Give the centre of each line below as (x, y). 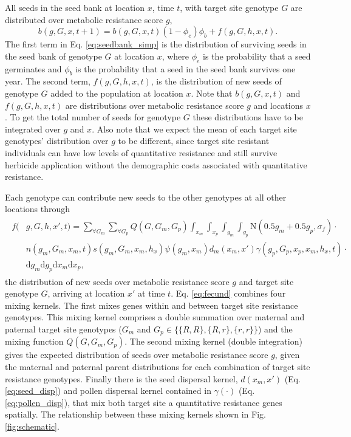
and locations (278, 105)
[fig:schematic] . (32, 426)
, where (175, 56)
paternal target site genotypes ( (63, 329)
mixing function (34, 341)
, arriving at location (86, 293)
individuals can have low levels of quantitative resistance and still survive (141, 152)
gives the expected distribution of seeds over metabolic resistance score (137, 355)
